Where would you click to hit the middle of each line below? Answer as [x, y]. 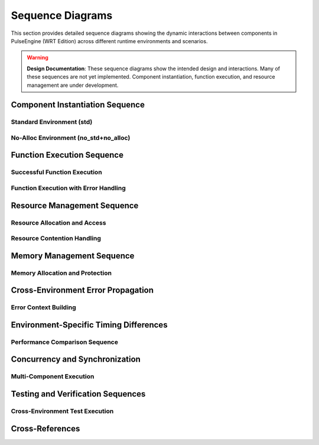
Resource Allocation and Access [58, 223]
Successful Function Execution [57, 173]
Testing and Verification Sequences [78, 394]
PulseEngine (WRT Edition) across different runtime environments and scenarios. [109, 41]
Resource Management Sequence [75, 205]
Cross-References [45, 428]
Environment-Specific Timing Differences [89, 325]
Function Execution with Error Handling [69, 188]
